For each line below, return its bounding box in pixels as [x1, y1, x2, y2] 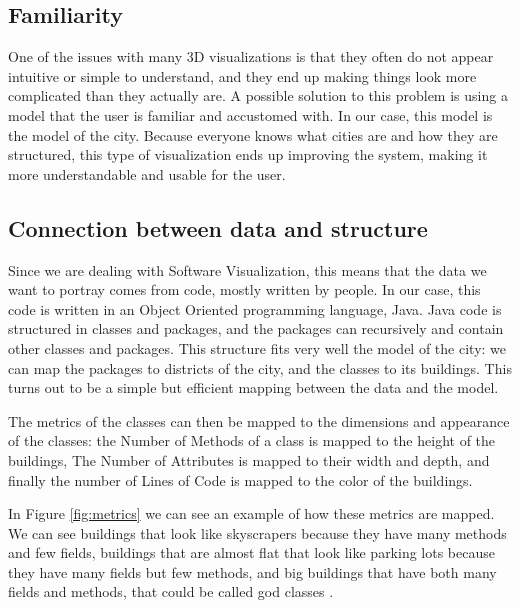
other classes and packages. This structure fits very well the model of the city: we [8, 337, 507, 358]
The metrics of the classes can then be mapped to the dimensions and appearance [8, 410, 510, 431]
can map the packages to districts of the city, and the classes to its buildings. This [8, 357, 512, 378]
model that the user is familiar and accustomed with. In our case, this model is [8, 104, 493, 125]
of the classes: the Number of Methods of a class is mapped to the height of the [8, 430, 496, 451]
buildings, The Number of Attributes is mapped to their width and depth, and [8, 449, 490, 470]
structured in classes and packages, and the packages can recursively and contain [8, 318, 504, 339]
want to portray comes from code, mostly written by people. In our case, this [8, 279, 481, 300]
